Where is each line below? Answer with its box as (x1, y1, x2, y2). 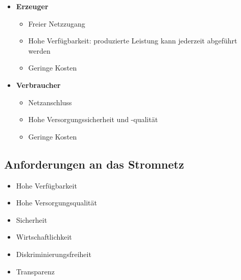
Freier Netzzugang (28, 18, 85, 29)
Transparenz (16, 266, 55, 276)
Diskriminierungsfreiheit (16, 248, 91, 259)
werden (28, 45, 51, 56)
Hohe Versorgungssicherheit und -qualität (28, 114, 158, 125)
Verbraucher (16, 79, 61, 90)
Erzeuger (16, 1, 49, 11)
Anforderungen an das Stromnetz (4, 156, 184, 172)
